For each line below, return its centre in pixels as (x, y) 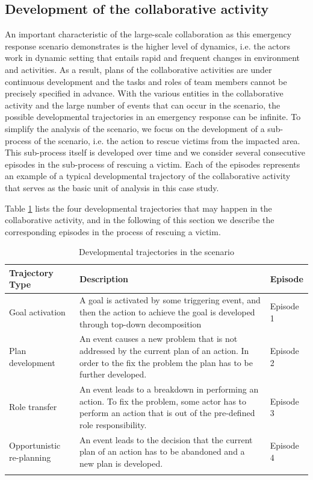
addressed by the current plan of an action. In (164, 350)
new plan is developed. (121, 463)
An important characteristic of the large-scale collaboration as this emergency (148, 34)
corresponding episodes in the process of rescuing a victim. (113, 231)
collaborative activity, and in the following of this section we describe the (140, 220)
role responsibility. (113, 424)
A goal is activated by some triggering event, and (170, 300)
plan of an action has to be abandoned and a (162, 451)
